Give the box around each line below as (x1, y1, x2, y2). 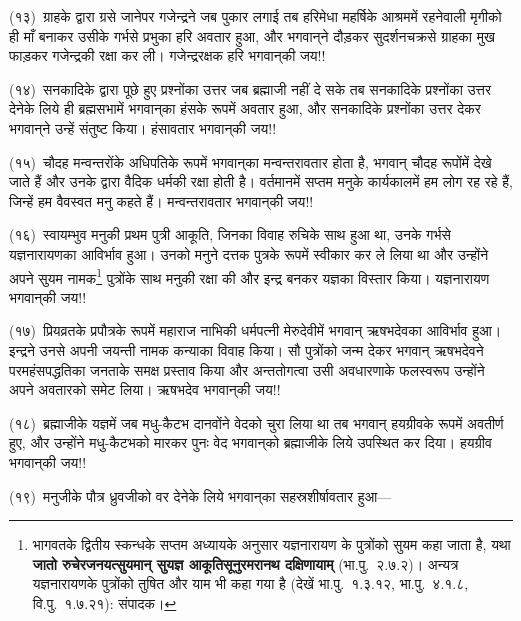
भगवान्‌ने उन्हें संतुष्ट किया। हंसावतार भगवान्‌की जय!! (9, 117, 277, 138)
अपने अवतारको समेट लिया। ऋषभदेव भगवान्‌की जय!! (9, 379, 281, 400)
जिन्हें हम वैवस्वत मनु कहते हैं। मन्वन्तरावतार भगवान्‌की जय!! (9, 190, 314, 211)
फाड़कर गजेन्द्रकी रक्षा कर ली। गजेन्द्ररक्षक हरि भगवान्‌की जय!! (9, 45, 326, 66)
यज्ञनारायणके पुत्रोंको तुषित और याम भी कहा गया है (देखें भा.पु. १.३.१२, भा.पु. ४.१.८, (32, 573, 469, 594)
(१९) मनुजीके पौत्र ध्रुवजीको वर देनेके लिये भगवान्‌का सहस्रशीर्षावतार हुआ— (9, 485, 392, 506)
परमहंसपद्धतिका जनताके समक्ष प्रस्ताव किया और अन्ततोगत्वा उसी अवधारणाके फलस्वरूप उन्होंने (9, 359, 485, 380)
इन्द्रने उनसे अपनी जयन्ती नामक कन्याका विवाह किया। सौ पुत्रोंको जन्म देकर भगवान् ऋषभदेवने (9, 339, 484, 360)
